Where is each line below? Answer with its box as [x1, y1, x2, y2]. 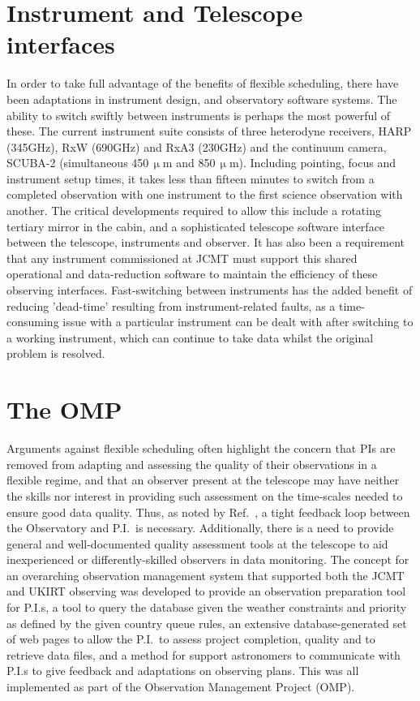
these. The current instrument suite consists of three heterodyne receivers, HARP [6, 123, 412, 140]
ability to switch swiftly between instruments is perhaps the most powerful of [6, 106, 391, 123]
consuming [6, 313, 59, 330]
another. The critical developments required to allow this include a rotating [6, 202, 381, 219]
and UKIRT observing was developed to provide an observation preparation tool [6, 583, 406, 600]
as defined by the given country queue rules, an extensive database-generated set [6, 614, 407, 631]
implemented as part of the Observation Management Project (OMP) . [6, 678, 355, 695]
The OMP [6, 393, 122, 426]
